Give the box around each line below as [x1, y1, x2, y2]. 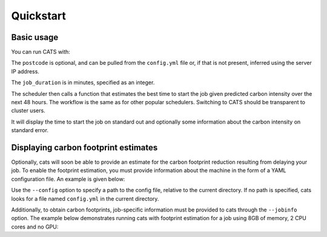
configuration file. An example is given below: [11, 175, 125, 182]
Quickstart [11, 9, 67, 22]
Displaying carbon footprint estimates [11, 142, 158, 153]
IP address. [11, 67, 39, 75]
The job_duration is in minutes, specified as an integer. [11, 79, 155, 86]
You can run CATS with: [11, 48, 71, 56]
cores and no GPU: [11, 223, 59, 230]
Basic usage [11, 32, 59, 42]
